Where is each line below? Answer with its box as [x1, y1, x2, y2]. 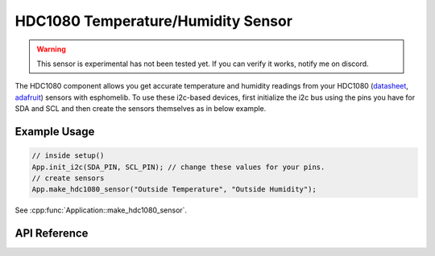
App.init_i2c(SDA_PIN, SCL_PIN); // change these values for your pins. [31, 162, 325, 171]
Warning [36, 44, 66, 54]
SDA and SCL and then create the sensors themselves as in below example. [14, 104, 267, 114]
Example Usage [14, 125, 95, 138]
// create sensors [31, 173, 105, 183]
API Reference [14, 226, 89, 241]
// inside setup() [31, 151, 105, 160]
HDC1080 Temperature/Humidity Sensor [14, 12, 293, 30]
